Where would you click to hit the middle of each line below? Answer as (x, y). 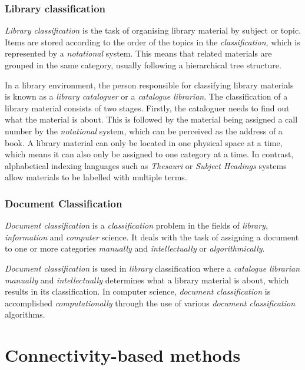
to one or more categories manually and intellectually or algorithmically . (135, 248)
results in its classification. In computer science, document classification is (138, 291)
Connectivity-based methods (123, 355)
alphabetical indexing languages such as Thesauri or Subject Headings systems (146, 165)
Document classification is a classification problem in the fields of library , (136, 225)
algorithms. (25, 314)
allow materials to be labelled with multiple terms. (96, 177)
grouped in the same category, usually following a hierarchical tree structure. (143, 65)
